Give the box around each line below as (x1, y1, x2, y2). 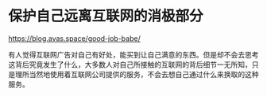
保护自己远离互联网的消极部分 (8, 7, 204, 25)
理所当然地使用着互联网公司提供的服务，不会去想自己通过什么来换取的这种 (14, 69, 259, 79)
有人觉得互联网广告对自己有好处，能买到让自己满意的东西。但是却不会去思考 (8, 50, 259, 59)
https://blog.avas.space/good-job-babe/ (8, 33, 141, 43)
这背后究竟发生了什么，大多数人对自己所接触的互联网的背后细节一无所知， (8, 60, 252, 69)
